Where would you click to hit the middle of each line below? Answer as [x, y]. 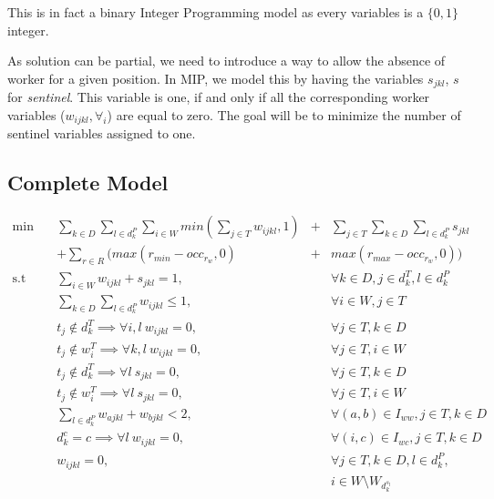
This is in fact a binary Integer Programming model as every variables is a [216, 12]
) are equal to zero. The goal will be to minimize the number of [284, 114]
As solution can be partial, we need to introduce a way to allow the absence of [226, 61]
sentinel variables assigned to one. [102, 133]
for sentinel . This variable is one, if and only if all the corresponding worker [219, 97]
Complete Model [88, 183]
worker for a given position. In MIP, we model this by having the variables [216, 78]
